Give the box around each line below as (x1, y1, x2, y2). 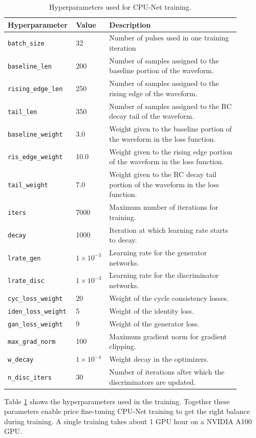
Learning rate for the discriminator (109, 270, 219, 280)
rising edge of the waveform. (109, 87, 198, 98)
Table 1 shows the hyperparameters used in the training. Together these (4, 396, 230, 406)
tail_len (8, 108, 37, 116)
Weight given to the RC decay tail (109, 169, 217, 180)
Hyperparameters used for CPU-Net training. (49, 2, 191, 12)
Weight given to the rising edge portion (109, 146, 232, 157)
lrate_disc (8, 277, 45, 285)
